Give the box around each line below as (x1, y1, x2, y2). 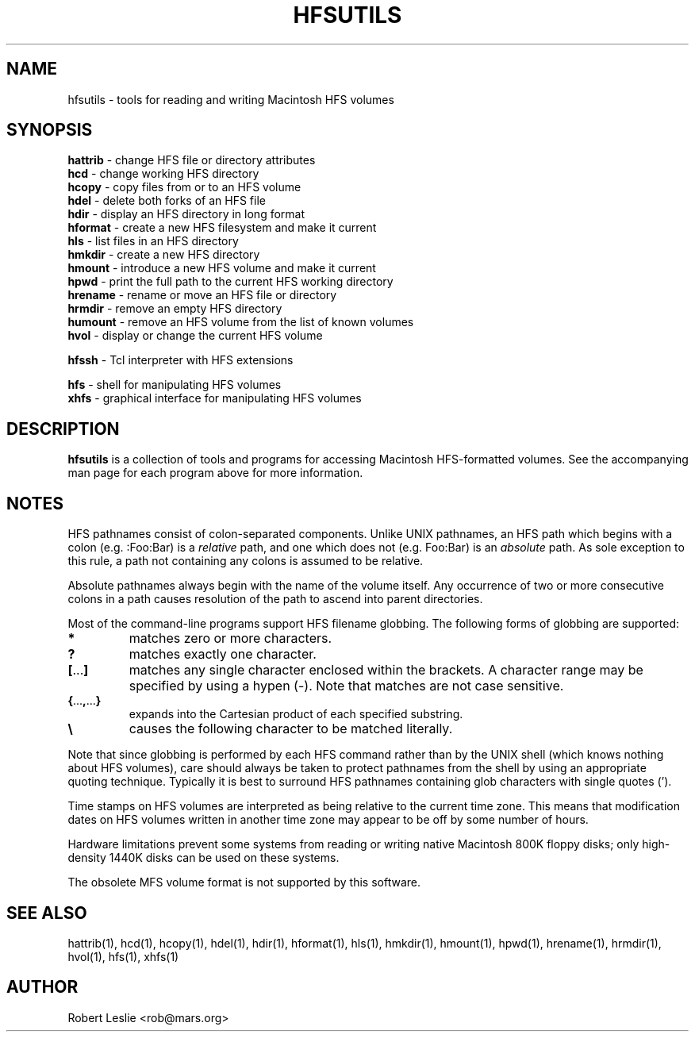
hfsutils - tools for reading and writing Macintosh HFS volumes (67, 92, 394, 106)
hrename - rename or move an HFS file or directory (67, 288, 337, 302)
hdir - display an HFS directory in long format (67, 207, 305, 221)
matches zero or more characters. (129, 630, 332, 647)
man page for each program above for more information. (67, 466, 363, 480)
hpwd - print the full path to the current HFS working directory (67, 275, 394, 289)
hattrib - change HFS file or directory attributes (67, 153, 316, 167)
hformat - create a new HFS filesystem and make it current (67, 221, 377, 235)
